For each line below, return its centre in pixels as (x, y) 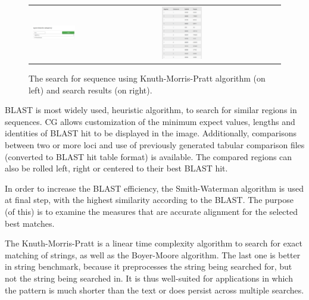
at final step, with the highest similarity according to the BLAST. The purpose (149, 200)
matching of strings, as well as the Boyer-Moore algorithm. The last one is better (153, 254)
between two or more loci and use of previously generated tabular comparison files (155, 144)
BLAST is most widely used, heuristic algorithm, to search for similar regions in (151, 110)
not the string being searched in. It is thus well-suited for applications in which (149, 278)
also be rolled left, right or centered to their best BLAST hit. (116, 168)
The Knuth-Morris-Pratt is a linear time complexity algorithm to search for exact (154, 243)
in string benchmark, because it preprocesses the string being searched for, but (149, 266)
